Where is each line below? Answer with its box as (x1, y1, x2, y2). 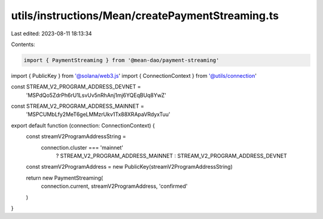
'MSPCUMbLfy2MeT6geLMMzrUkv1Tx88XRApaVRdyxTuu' (26, 111, 170, 118)
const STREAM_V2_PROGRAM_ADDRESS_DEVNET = (11, 83, 141, 90)
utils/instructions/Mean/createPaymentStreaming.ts (11, 9, 279, 22)
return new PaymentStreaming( (26, 174, 103, 181)
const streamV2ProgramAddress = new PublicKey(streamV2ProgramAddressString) (26, 163, 233, 171)
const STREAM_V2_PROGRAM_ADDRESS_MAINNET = (11, 102, 145, 110)
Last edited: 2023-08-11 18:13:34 (11, 30, 92, 37)
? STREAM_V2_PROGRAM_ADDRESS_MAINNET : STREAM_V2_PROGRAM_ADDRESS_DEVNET (56, 153, 287, 160)
